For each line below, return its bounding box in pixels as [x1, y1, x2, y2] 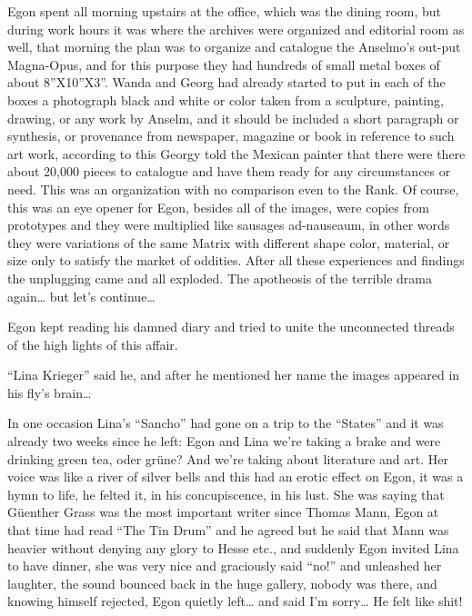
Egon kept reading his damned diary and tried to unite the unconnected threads [7, 317, 455, 336]
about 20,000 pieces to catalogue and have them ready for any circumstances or [7, 162, 451, 181]
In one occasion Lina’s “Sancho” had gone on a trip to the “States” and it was [7, 413, 444, 432]
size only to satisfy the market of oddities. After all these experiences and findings [7, 251, 465, 270]
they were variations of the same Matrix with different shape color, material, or [7, 233, 450, 252]
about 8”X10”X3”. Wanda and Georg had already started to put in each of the [7, 73, 446, 92]
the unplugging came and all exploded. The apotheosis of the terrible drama [7, 268, 432, 287]
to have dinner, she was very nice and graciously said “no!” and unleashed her [7, 556, 442, 575]
